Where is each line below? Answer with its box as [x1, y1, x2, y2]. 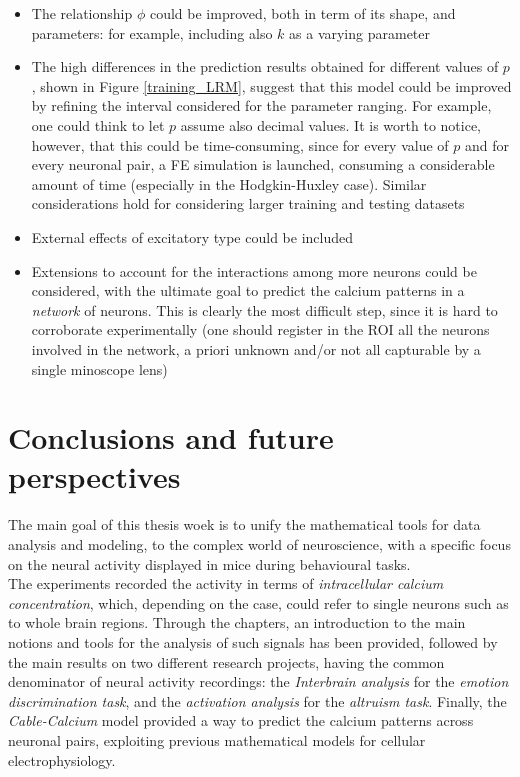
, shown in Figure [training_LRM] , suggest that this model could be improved [31, 75, 512, 96]
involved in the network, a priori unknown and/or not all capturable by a [31, 338, 481, 359]
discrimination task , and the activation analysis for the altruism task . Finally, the [8, 690, 507, 711]
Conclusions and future [8, 417, 334, 458]
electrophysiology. [8, 749, 116, 770]
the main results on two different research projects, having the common [8, 651, 445, 672]
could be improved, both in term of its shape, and [149, 3, 456, 23]
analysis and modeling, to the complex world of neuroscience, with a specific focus [8, 534, 511, 554]
